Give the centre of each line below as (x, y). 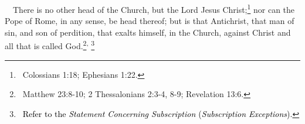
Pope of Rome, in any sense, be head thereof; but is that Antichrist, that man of (150, 21)
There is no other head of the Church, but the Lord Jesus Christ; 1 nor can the (154, 8)
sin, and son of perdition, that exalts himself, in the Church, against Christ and (148, 32)
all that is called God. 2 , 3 (50, 45)
